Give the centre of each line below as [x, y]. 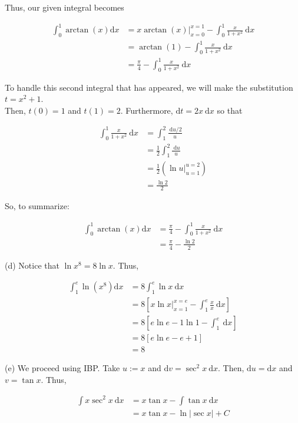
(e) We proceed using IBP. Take [62, 368]
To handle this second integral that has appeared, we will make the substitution [149, 87]
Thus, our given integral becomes [64, 7]
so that [230, 110]
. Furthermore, [147, 110]
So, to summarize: [37, 206]
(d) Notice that [32, 265]
